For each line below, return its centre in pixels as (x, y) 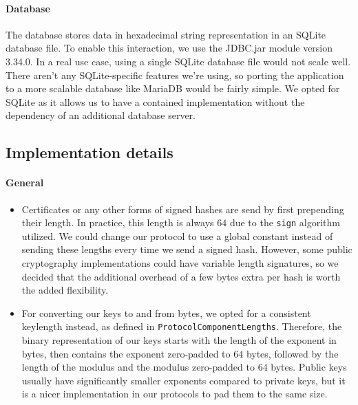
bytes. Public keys (309, 367)
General (25, 183)
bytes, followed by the (292, 353)
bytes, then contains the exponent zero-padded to (126, 353)
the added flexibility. (65, 290)
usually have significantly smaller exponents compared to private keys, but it (183, 380)
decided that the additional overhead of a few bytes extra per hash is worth (181, 276)
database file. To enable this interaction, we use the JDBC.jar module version (169, 48)
